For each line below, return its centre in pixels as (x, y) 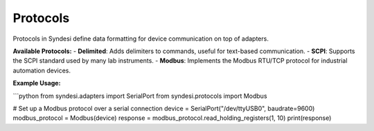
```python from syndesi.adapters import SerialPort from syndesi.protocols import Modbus (140, 96)
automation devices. (42, 70)
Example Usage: (37, 83)
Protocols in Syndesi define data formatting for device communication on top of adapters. (141, 39)
